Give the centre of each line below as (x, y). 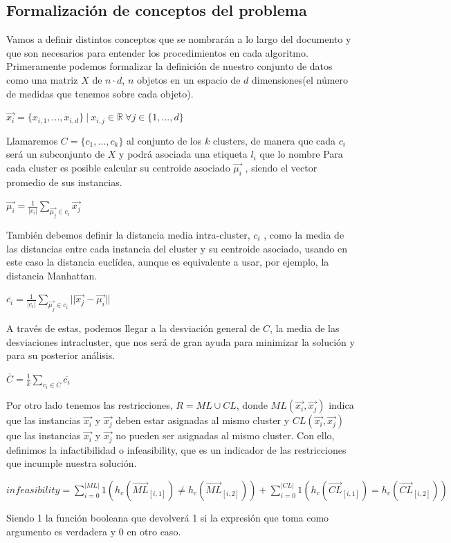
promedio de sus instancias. (64, 182)
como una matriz (42, 79)
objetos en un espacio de (188, 79)
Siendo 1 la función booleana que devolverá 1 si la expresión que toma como (168, 517)
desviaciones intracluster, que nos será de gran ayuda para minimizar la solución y (181, 341)
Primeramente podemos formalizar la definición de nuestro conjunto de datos (169, 66)
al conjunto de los (164, 140)
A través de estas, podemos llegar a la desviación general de (133, 328)
